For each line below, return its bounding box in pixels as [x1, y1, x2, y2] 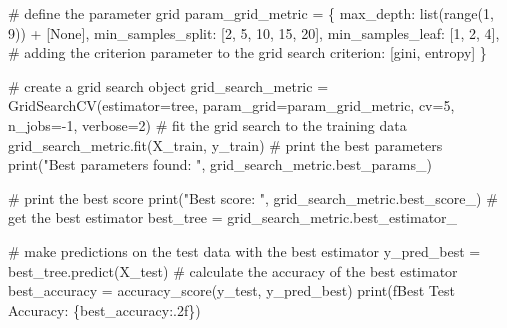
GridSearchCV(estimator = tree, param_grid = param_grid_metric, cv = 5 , [8, 95, 455, 116]
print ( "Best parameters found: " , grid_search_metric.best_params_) [8, 154, 432, 175]
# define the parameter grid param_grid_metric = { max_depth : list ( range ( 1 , [8, 3, 494, 23]
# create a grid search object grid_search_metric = [8, 75, 329, 96]
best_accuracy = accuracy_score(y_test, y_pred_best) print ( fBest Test [8, 280, 455, 301]
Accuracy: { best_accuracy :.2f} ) [8, 299, 201, 320]
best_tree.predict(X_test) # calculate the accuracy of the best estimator [8, 260, 458, 281]
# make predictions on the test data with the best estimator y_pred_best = [8, 240, 481, 261]
